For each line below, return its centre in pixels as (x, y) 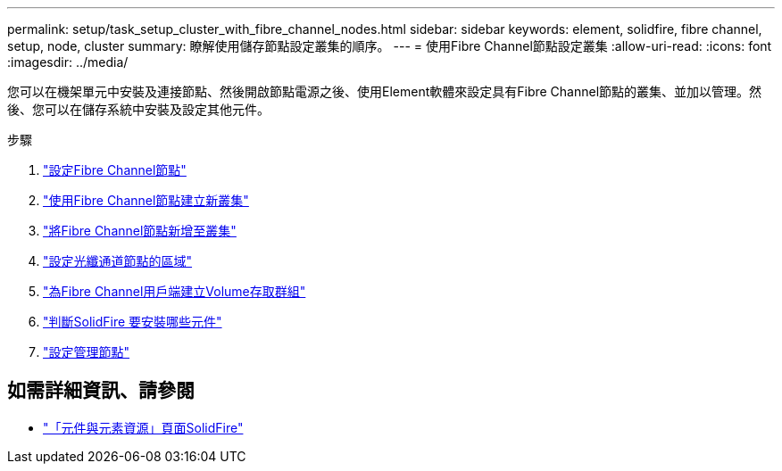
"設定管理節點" (87, 352)
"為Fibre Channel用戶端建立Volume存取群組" (175, 291)
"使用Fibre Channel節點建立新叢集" (146, 200)
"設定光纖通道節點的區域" (118, 261)
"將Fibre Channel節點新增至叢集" (140, 231)
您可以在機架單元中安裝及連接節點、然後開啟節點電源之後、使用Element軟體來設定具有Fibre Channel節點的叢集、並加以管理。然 (385, 91)
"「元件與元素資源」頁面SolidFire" (143, 427)
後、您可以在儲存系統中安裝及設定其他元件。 (138, 109)
